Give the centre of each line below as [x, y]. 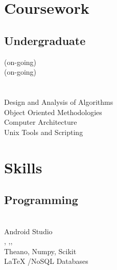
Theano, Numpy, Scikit [40, 251]
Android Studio [28, 231]
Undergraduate [45, 40]
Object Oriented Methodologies [53, 112]
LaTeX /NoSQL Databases [46, 261]
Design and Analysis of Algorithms [59, 102]
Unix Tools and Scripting [44, 132]
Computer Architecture [41, 122]
